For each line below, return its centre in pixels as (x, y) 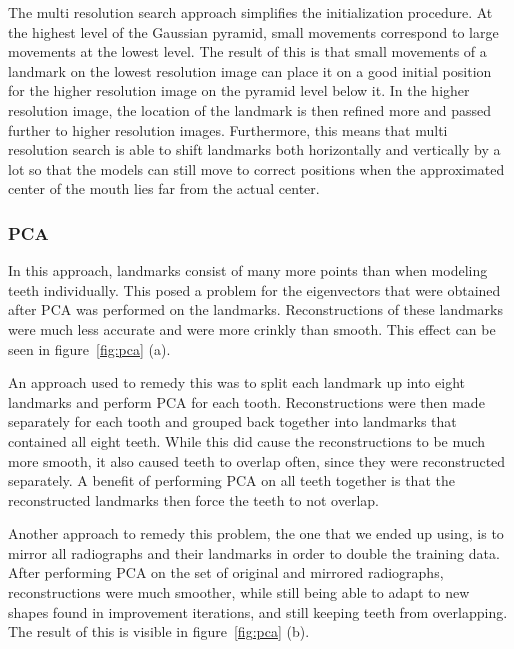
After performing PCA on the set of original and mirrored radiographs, (226, 572)
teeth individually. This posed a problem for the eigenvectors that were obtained (254, 289)
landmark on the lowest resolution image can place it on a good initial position (250, 70)
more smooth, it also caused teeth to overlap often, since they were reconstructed (257, 460)
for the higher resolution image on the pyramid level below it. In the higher (239, 90)
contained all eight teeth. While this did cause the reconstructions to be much (247, 440)
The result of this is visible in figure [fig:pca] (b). (159, 631)
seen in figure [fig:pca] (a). (89, 348)
